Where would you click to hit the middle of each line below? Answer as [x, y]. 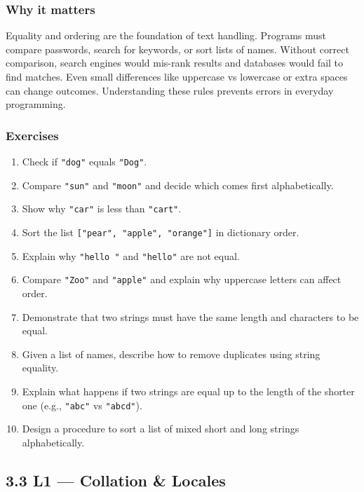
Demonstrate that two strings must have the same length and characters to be [190, 316]
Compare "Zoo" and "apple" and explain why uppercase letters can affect [182, 279]
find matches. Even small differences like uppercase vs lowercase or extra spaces [177, 76]
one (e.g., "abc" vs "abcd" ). [82, 405]
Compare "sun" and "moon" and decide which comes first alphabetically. [178, 185]
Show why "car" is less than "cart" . [102, 209]
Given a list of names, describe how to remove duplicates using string [171, 354]
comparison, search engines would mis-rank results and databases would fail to [175, 63]
